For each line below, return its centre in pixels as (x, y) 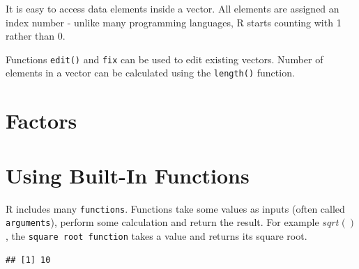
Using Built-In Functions (128, 175)
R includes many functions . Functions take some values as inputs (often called (175, 208)
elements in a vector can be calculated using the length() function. (150, 73)
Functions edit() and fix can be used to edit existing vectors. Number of (165, 59)
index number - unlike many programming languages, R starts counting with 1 (174, 22)
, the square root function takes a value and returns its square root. (156, 235)
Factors (41, 121)
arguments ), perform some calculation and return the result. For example (162, 222)
